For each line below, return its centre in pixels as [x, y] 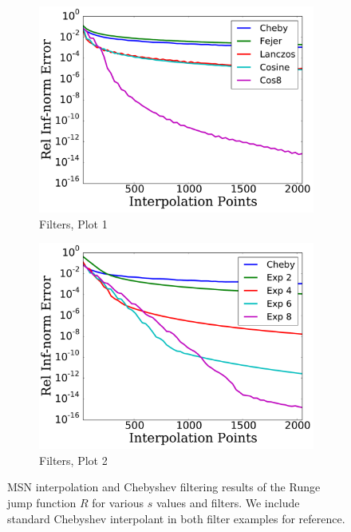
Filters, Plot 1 [73, 223]
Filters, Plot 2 [73, 460]
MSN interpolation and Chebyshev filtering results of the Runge [164, 487]
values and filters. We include [228, 502]
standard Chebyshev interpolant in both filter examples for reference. [176, 518]
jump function [42, 502]
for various [118, 502]
